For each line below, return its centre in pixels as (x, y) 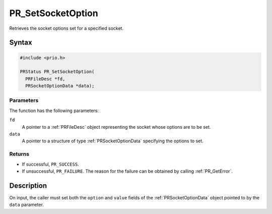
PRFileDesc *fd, (45, 79)
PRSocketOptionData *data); (60, 86)
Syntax (21, 43)
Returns (19, 154)
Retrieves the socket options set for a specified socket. (66, 28)
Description (28, 185)
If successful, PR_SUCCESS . (50, 164)
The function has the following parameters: (54, 111)
